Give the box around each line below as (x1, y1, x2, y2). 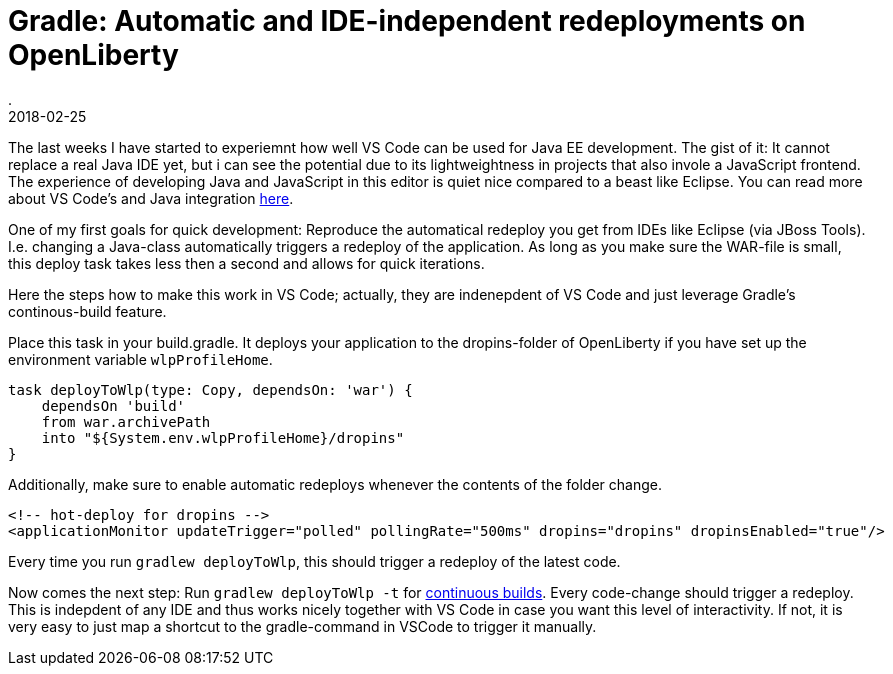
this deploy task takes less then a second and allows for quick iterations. (8, 254, 485, 272)
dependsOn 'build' (41, 397, 186, 414)
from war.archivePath (41, 413, 211, 430)
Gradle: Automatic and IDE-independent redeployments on (8, 4, 806, 38)
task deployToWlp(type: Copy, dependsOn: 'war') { (8, 381, 413, 398)
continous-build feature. (8, 302, 167, 320)
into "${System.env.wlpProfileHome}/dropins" (41, 429, 405, 446)
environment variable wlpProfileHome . (8, 350, 273, 368)
